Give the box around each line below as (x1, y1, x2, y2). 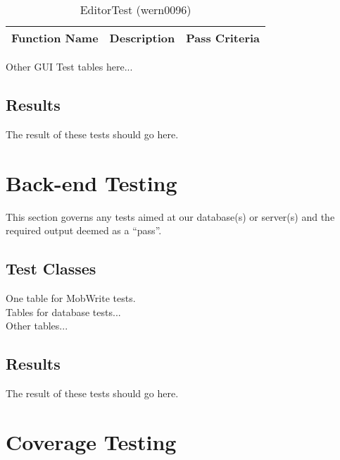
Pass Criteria (186, 30, 260, 46)
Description (109, 30, 175, 46)
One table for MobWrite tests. (6, 290, 136, 305)
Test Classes (6, 258, 96, 279)
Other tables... (6, 318, 68, 333)
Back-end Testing (6, 168, 177, 197)
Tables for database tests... (6, 304, 121, 319)
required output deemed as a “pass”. (6, 223, 162, 238)
